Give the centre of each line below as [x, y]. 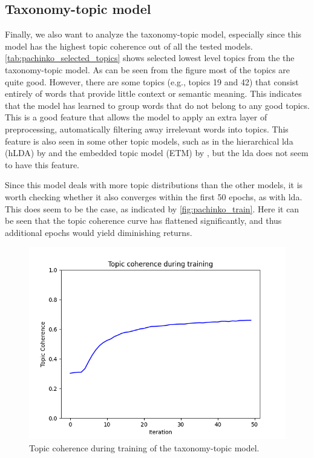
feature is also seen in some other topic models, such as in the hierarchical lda [149, 141]
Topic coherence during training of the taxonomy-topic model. [144, 447]
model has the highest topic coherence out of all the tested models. [129, 46]
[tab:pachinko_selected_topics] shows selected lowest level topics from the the [150, 58]
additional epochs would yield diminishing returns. [99, 232]
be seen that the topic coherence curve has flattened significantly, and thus [143, 221]
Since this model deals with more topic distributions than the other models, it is [154, 185]
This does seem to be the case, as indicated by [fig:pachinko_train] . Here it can [152, 208]
